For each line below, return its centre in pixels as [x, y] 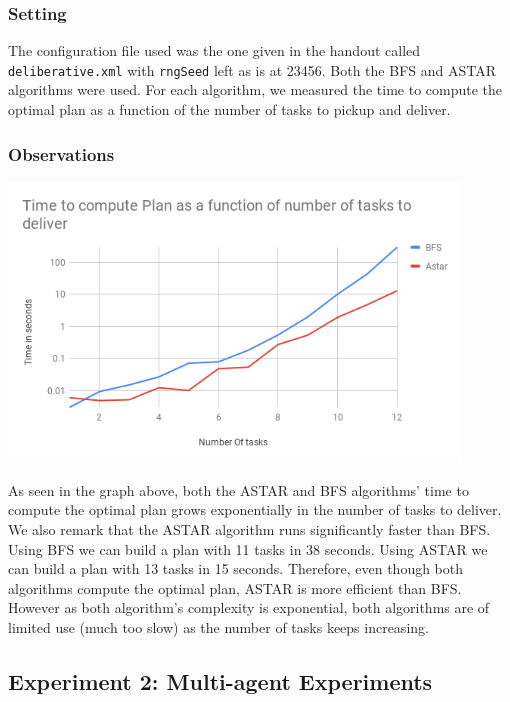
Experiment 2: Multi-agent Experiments [220, 681]
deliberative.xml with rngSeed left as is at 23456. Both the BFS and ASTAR [252, 69]
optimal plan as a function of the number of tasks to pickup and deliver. [229, 109]
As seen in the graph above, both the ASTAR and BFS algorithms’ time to [238, 489]
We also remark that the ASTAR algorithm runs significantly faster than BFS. [249, 529]
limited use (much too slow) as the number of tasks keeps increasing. [218, 627]
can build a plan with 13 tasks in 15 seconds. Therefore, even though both [236, 568]
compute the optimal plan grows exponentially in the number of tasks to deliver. [255, 509]
